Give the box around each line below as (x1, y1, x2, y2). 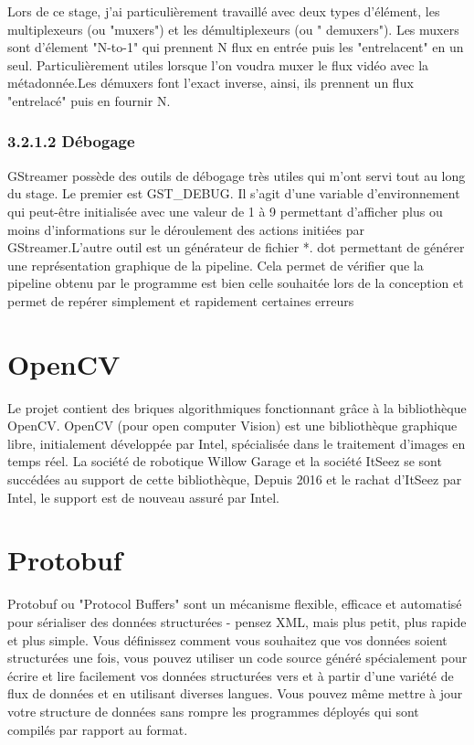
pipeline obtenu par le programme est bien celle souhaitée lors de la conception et (7, 273, 464, 293)
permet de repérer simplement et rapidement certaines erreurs (7, 291, 354, 310)
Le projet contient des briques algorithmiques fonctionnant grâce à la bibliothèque (7, 398, 467, 417)
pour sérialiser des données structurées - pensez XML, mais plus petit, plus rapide (7, 612, 467, 631)
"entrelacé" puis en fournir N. (7, 90, 171, 110)
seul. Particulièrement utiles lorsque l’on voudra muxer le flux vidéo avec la (7, 55, 429, 74)
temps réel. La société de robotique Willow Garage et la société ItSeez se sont (7, 452, 442, 471)
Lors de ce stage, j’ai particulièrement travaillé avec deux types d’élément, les (7, 2, 440, 20)
